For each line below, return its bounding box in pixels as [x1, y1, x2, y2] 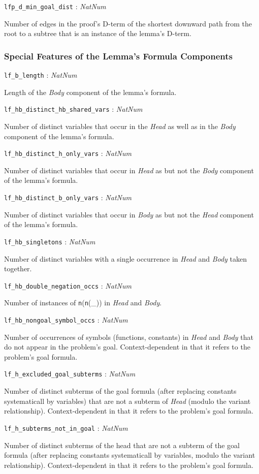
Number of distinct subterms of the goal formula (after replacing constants [4, 386, 237, 396]
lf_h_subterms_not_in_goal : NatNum [4, 422, 128, 433]
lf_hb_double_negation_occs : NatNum [4, 280, 132, 291]
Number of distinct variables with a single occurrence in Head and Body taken [4, 253, 247, 264]
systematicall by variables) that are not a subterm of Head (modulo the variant [4, 395, 251, 406]
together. [4, 263, 32, 274]
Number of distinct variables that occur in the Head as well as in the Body [4, 120, 236, 131]
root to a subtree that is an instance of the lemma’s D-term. [4, 28, 191, 39]
